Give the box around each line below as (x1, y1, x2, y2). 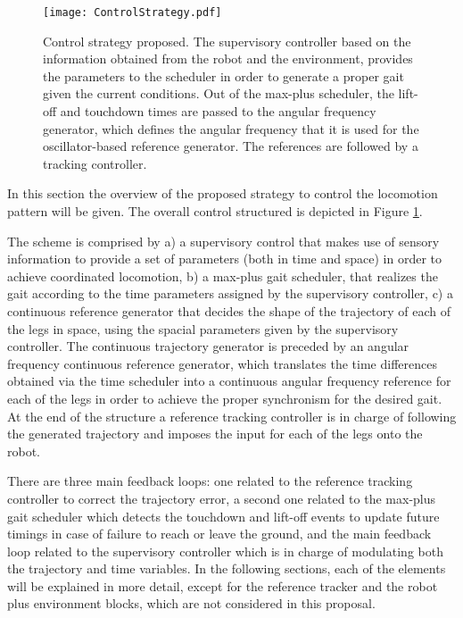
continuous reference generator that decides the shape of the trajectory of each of (7, 301, 451, 320)
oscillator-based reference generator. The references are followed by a (43, 137, 418, 155)
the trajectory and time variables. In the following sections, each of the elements (7, 559, 446, 578)
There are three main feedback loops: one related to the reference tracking (7, 472, 413, 490)
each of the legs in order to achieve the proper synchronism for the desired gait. (7, 388, 442, 407)
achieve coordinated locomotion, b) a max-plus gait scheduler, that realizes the (7, 266, 438, 285)
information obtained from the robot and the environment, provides (43, 49, 413, 68)
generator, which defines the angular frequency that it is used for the (43, 119, 419, 138)
